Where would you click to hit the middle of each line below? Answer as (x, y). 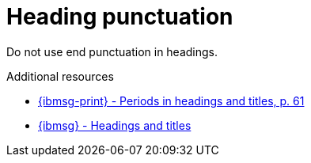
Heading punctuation (120, 17)
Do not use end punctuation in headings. (112, 51)
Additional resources (60, 76)
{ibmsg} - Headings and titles (115, 125)
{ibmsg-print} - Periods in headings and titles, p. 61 (171, 100)
